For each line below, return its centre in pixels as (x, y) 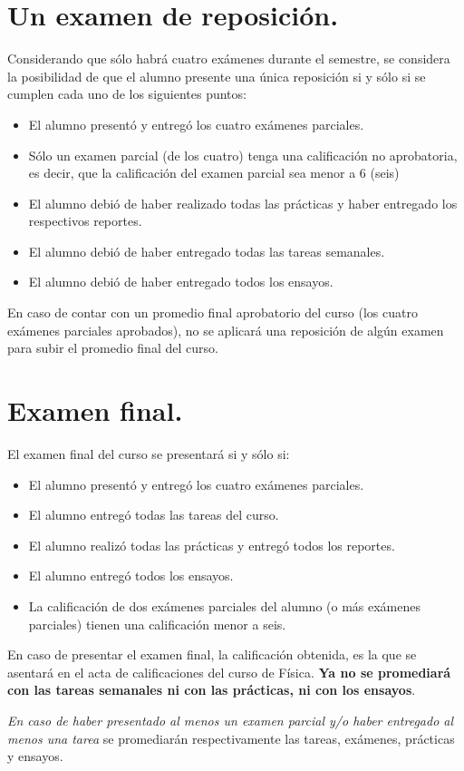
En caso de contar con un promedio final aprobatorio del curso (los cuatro (213, 312)
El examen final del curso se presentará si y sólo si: (149, 453)
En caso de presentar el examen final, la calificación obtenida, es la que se (212, 654)
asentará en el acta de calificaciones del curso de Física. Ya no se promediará (229, 672)
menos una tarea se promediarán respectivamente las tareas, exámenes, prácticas (231, 738)
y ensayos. (35, 756)
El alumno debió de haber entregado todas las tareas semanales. (207, 251)
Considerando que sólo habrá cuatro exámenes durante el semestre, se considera (229, 59)
